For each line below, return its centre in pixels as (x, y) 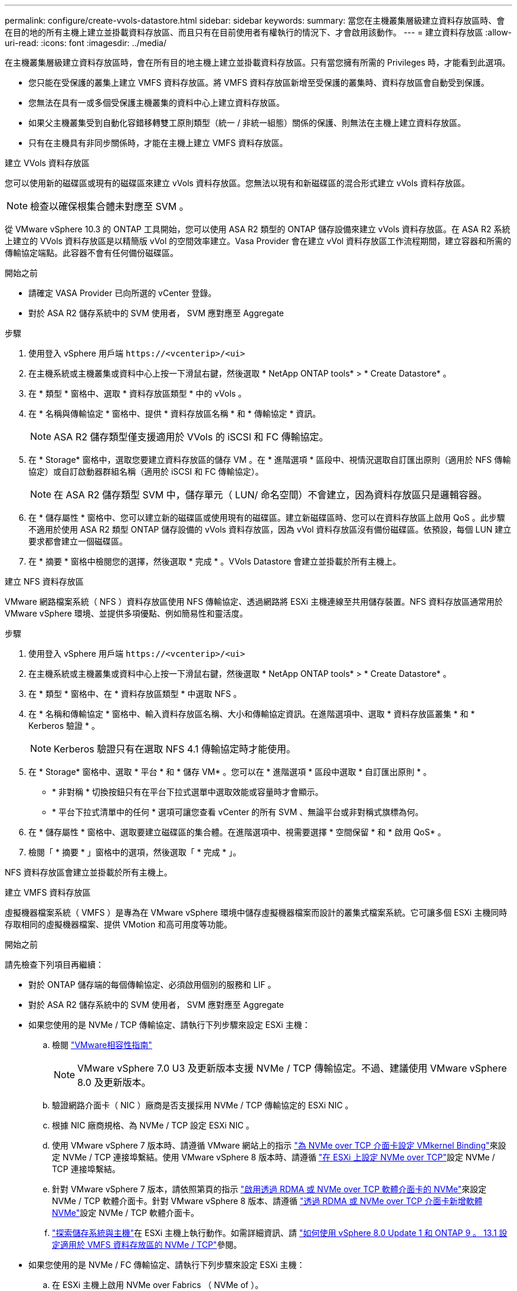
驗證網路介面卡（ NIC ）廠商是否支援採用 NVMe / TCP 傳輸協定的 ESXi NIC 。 (203, 1105)
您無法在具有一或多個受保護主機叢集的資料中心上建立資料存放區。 (156, 103)
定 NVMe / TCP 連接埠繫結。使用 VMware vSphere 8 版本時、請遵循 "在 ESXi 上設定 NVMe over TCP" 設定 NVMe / (274, 1157)
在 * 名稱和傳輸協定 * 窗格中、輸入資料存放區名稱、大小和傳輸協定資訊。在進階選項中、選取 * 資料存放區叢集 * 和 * (252, 714)
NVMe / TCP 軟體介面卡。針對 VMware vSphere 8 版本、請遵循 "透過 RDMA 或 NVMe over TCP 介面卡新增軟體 (267, 1201)
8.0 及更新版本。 (114, 1082)
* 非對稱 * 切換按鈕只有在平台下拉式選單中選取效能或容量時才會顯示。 (188, 792)
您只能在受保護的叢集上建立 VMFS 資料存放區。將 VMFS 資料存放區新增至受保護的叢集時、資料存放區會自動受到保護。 (259, 82)
